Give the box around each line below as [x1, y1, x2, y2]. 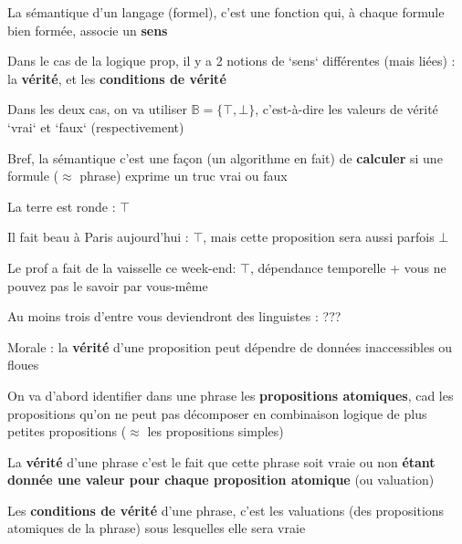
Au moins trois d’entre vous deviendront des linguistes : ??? [7, 307, 341, 326]
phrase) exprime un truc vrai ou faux [79, 166, 288, 185]
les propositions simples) [147, 422, 284, 441]
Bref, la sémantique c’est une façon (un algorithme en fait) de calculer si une [7, 148, 443, 167]
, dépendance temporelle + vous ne [249, 257, 446, 277]
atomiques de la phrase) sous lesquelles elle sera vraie [7, 518, 306, 538]
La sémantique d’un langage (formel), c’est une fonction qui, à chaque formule [7, 3, 445, 21]
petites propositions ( [7, 422, 127, 441]
